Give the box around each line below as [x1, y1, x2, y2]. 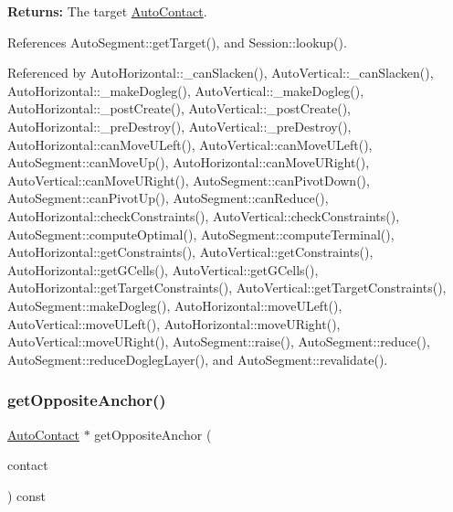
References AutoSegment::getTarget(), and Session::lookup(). [7, 32, 347, 51]
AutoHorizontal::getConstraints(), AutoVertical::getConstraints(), [7, 242, 374, 261]
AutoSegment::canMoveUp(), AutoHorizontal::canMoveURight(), [7, 153, 370, 172]
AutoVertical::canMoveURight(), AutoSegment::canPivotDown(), [7, 170, 370, 189]
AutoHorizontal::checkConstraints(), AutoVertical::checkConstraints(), [7, 206, 400, 225]
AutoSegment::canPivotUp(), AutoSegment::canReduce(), [7, 188, 329, 208]
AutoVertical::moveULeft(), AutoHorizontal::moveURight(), [7, 314, 341, 333]
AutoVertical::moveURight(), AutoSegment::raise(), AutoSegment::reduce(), [7, 332, 430, 351]
